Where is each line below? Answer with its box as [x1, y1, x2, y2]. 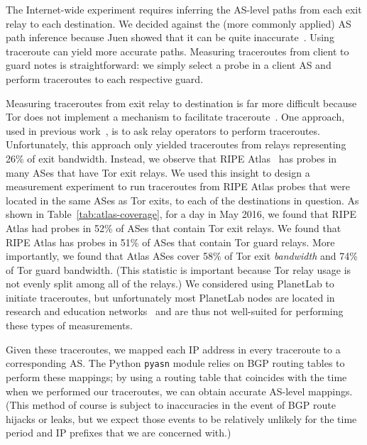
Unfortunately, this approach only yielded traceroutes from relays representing [6, 137, 346, 152]
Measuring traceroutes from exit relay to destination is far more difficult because [6, 95, 357, 110]
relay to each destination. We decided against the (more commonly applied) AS [6, 16, 351, 31]
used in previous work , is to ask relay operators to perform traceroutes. [6, 123, 320, 138]
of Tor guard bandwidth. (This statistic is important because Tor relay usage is [6, 262, 351, 277]
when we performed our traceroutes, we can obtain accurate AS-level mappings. [6, 383, 353, 398]
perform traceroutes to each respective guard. [6, 71, 204, 86]
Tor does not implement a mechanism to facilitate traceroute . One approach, [6, 109, 345, 124]
